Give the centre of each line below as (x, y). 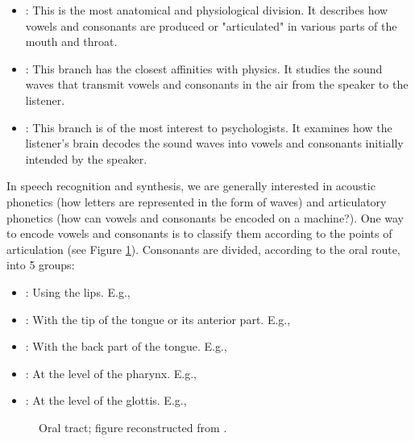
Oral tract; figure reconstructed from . (133, 427)
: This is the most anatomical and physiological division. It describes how (207, 10)
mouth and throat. (71, 42)
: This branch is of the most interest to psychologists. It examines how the (209, 127)
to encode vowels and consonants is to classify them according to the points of (199, 233)
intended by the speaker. (86, 158)
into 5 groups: (41, 265)
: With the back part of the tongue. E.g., (126, 346)
